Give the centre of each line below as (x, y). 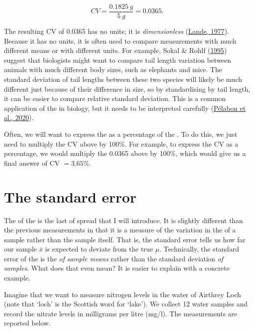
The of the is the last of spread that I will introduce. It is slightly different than (124, 220)
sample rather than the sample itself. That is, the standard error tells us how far (125, 239)
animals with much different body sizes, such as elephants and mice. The (113, 69)
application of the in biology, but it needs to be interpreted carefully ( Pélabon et (125, 108)
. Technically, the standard (199, 249)
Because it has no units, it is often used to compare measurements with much (120, 40)
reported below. (27, 323)
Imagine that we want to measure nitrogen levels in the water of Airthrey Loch (123, 294)
